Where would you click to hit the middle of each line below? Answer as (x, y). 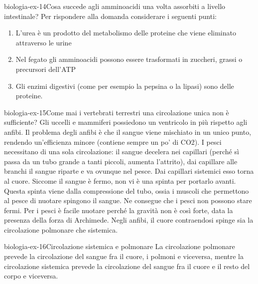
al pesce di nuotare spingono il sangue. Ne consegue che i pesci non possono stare (128, 200)
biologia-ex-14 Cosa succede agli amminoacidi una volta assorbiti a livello (115, 6)
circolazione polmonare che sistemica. (61, 229)
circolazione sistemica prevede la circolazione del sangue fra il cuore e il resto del (127, 266)
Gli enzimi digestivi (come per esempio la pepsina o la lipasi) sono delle (125, 86)
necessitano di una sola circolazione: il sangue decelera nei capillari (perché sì (122, 151)
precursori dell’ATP (46, 69)
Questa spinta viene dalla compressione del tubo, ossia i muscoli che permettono (127, 190)
